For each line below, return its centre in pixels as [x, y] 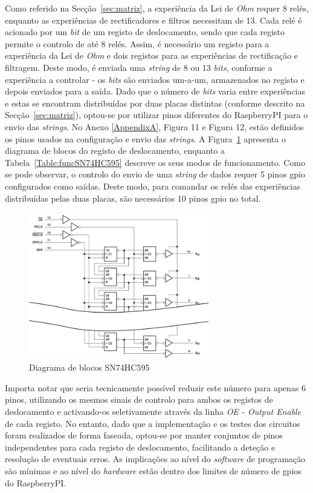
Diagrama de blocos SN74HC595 [89, 367]
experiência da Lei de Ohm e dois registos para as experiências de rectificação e [152, 55]
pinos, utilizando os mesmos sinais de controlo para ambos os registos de [139, 399]
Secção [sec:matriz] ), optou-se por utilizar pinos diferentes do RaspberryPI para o [156, 115]
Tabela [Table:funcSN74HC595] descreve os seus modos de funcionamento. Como [155, 162]
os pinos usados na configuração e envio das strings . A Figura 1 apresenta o [145, 138]
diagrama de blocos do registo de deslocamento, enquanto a [115, 151]
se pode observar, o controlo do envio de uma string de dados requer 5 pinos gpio [155, 174]
